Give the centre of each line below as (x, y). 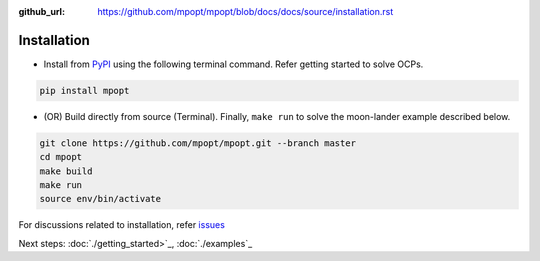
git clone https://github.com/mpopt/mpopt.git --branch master (198, 143)
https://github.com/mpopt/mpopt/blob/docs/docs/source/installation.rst (245, 11)
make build (66, 171)
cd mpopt (61, 157)
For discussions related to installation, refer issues (121, 225)
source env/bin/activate (100, 199)
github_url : (41, 11)
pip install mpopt (84, 90)
